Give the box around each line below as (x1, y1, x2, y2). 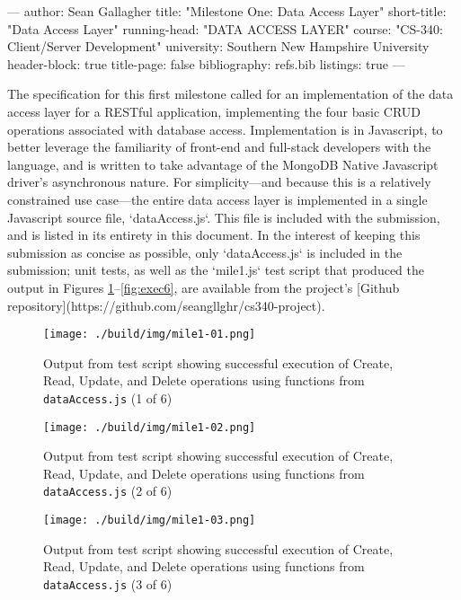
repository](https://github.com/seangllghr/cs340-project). (7, 296, 325, 314)
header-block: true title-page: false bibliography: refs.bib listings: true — (7, 54, 405, 73)
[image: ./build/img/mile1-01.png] (43, 328, 256, 341)
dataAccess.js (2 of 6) (43, 481, 173, 500)
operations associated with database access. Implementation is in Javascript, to (7, 119, 443, 138)
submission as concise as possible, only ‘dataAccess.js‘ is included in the (7, 243, 403, 261)
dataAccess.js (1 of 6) (43, 388, 173, 407)
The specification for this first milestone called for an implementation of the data (7, 84, 454, 103)
